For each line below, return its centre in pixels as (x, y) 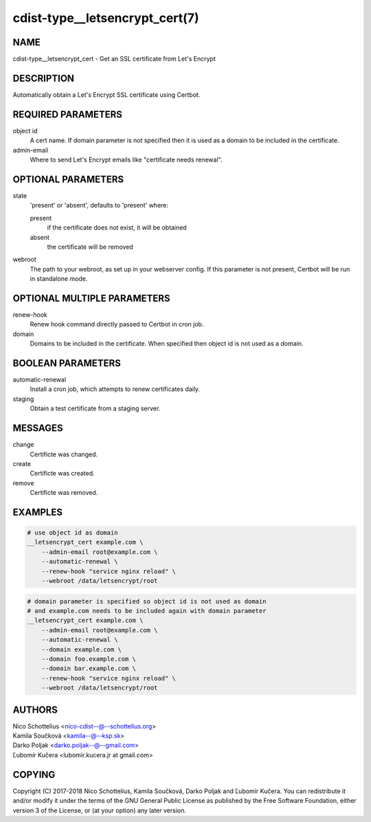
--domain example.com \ (81, 649)
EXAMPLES (38, 512)
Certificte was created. (63, 474)
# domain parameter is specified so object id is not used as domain (147, 601)
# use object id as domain (72, 533)
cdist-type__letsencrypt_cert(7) (106, 18)
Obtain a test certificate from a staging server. (95, 408)
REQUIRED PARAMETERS (68, 114)
